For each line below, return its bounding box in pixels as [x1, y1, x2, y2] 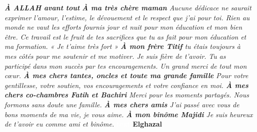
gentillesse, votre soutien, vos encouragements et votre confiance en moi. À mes [4, 80, 249, 90]
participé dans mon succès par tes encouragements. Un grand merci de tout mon [4, 60, 247, 71]
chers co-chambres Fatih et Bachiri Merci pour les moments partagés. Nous [4, 89, 249, 100]
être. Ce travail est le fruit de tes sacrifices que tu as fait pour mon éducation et [4, 31, 247, 42]
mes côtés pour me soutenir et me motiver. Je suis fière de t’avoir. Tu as [4, 50, 226, 61]
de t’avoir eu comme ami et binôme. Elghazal [4, 119, 162, 129]
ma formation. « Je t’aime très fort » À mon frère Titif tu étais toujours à [4, 41, 241, 51]
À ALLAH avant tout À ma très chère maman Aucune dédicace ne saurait [4, 2, 252, 12]
